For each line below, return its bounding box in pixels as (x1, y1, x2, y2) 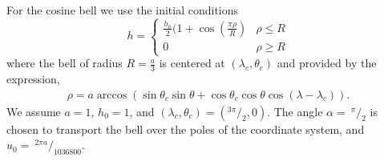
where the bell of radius (6, 54, 123, 71)
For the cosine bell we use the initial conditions (6, 2, 239, 18)
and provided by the (277, 54, 377, 71)
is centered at (159, 54, 225, 71)
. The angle (267, 103, 323, 119)
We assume (6, 103, 61, 119)
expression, (6, 70, 60, 87)
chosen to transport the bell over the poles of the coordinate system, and (6, 120, 365, 137)
